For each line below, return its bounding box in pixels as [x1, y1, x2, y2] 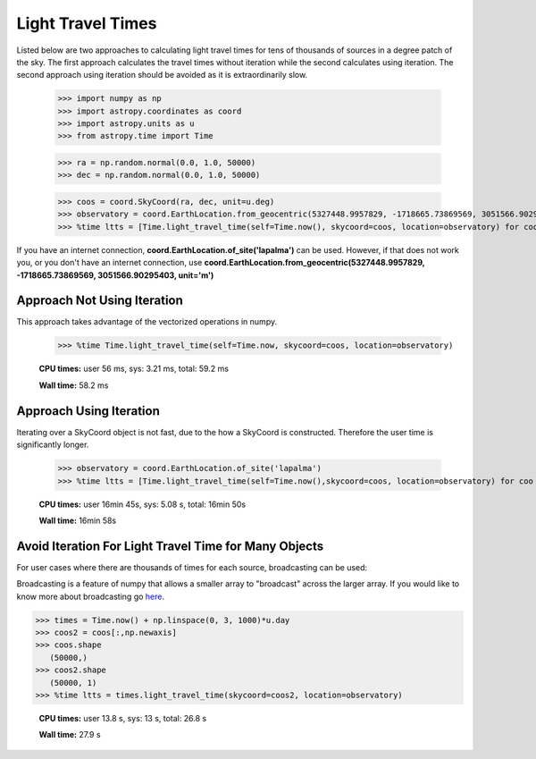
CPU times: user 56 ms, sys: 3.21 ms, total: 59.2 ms [38, 363, 230, 375]
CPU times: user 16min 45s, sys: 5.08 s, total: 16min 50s [38, 499, 246, 510]
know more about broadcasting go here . [16, 591, 165, 602]
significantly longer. [16, 439, 89, 451]
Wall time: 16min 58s [38, 515, 117, 526]
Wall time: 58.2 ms [38, 380, 109, 391]
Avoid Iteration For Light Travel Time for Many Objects [16, 538, 324, 553]
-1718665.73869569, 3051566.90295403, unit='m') [16, 269, 214, 281]
